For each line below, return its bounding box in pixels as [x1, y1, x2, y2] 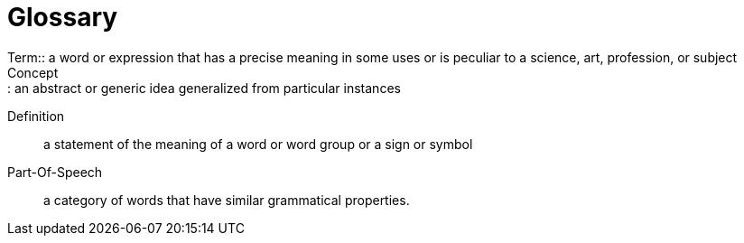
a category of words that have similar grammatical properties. [43, 192, 410, 208]
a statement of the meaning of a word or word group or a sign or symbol [43, 136, 473, 152]
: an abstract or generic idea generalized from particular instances [7, 79, 401, 96]
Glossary [7, 2, 118, 33]
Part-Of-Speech [7, 164, 103, 180]
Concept [7, 64, 59, 80]
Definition [7, 107, 65, 124]
